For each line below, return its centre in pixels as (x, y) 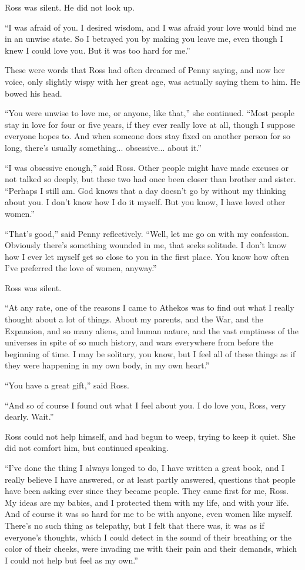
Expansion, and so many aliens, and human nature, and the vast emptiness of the (152, 330)
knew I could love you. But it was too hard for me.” (98, 50)
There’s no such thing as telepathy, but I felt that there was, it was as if (135, 525)
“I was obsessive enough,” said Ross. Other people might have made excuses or (147, 167)
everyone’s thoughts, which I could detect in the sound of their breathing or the (148, 537)
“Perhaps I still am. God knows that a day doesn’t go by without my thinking (145, 190)
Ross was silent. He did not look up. (70, 7)
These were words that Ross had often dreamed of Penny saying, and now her (145, 70)
